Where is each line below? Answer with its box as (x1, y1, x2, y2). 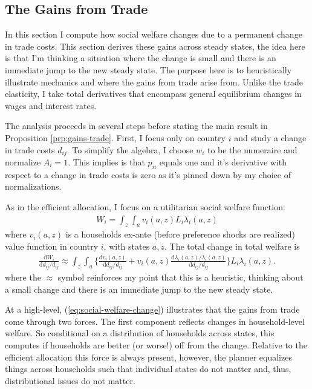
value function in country (5, 240, 99, 252)
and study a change (234, 131, 307, 144)
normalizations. (5, 180, 62, 193)
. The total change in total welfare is (164, 240, 300, 252)
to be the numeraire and (207, 143, 297, 156)
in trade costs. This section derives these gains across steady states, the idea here (5, 39, 305, 52)
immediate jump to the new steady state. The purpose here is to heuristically (5, 63, 292, 76)
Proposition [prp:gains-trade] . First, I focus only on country (5, 131, 226, 144)
